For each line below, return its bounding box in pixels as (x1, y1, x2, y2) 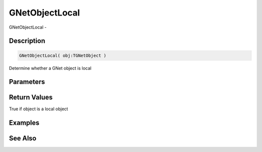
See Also (9, 134, 36, 143)
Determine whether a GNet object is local (9, 65, 92, 71)
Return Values (9, 93, 53, 101)
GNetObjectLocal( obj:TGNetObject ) (19, 52, 107, 58)
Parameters (9, 78, 45, 86)
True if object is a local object (9, 106, 68, 112)
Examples (9, 119, 40, 127)
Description (9, 37, 46, 45)
